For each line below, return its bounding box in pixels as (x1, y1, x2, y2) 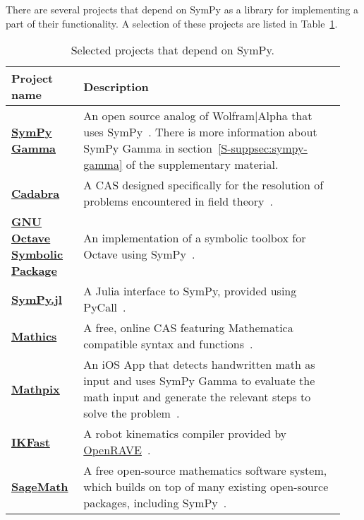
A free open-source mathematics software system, (83, 462, 327, 479)
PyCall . (83, 299, 126, 316)
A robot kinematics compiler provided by (83, 425, 287, 442)
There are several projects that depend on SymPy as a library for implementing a (6, 2, 359, 16)
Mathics (11, 327, 57, 344)
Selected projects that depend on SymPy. (71, 42, 275, 59)
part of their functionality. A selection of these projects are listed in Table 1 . (6, 16, 338, 30)
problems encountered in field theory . (83, 193, 273, 210)
